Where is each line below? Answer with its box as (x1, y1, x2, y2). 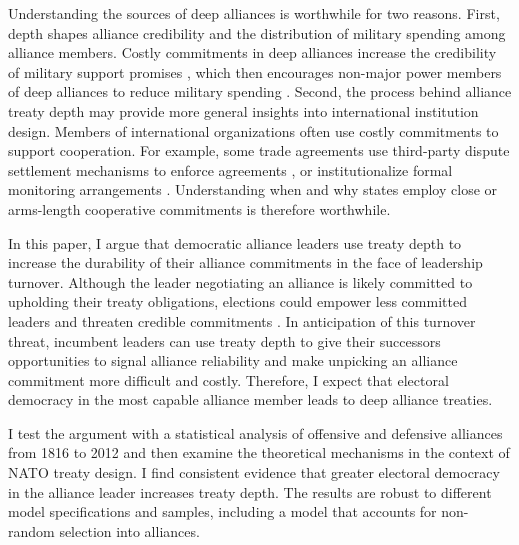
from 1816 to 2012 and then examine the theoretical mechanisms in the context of (8, 442, 510, 463)
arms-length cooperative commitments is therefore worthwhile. (8, 198, 391, 219)
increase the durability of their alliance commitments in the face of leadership (8, 252, 483, 273)
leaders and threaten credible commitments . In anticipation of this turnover (8, 310, 476, 331)
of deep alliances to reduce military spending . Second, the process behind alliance (8, 81, 512, 102)
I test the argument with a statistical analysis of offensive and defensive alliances (8, 422, 503, 443)
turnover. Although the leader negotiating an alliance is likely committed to (8, 271, 473, 292)
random (8, 520, 55, 541)
